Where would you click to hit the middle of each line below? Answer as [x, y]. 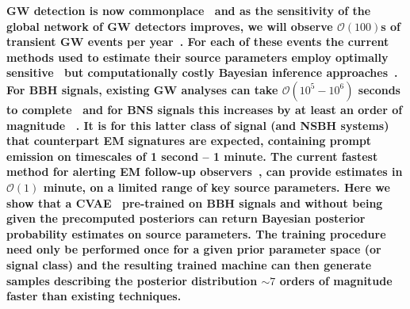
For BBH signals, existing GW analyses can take [142, 89]
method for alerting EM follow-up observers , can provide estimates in [205, 172]
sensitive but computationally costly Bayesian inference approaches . [202, 72]
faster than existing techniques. [94, 296]
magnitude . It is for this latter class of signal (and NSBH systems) [198, 125]
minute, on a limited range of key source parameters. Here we [216, 187]
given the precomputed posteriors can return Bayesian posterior [186, 218]
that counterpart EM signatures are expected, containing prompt [189, 141]
